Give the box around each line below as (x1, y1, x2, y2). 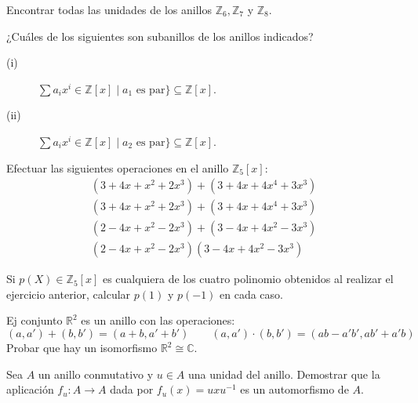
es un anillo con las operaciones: (81, 312, 235, 329)
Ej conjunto (6, 312, 63, 329)
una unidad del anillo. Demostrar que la (188, 365, 380, 382)
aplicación (6, 381, 54, 398)
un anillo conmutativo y (38, 365, 154, 382)
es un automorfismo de (240, 381, 349, 398)
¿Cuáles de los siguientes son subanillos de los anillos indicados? (6, 27, 314, 44)
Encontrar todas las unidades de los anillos (6, 2, 213, 17)
